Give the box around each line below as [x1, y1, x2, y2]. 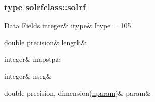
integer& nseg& [4, 71, 52, 81]
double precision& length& [4, 37, 87, 47]
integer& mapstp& [4, 54, 61, 64]
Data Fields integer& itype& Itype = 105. [4, 20, 133, 31]
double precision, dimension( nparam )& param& [4, 87, 151, 98]
